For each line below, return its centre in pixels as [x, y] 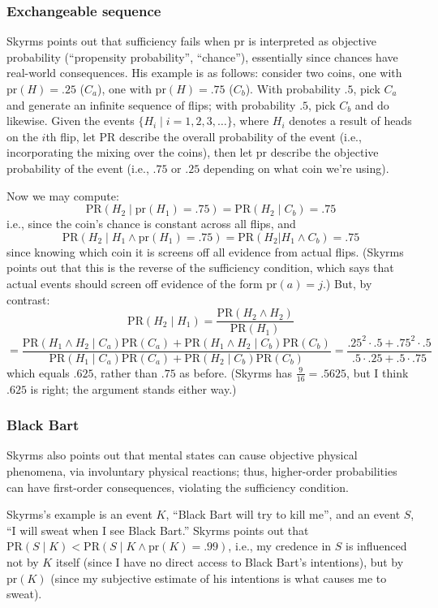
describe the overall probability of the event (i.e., [240, 136]
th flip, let [71, 136]
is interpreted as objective [313, 41]
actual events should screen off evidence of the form [135, 283]
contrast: [28, 299]
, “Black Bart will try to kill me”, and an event [283, 514]
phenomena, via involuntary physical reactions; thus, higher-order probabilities [202, 470]
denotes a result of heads [350, 121]
